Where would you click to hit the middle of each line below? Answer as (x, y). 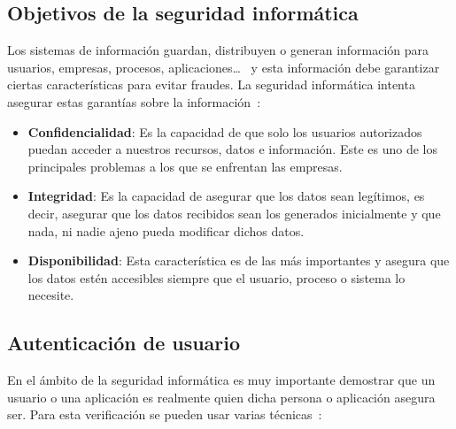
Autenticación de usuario (124, 343)
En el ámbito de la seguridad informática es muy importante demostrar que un (221, 380)
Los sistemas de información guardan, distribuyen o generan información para (218, 50)
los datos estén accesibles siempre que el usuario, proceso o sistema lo (216, 277)
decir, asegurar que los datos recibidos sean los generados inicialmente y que (234, 213)
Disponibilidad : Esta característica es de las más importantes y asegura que (239, 260)
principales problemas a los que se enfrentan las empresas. (185, 166)
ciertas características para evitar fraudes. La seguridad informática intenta (211, 84)
